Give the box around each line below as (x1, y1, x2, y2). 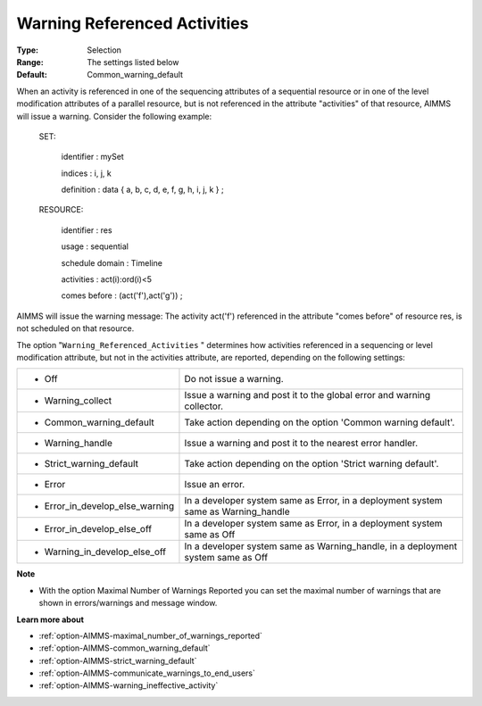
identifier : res (61, 224, 112, 236)
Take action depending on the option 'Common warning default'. (184, 416, 455, 428)
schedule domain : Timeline (61, 257, 162, 268)
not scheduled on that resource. (16, 323, 135, 334)
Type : (16, 45, 39, 55)
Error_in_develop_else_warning (44, 500, 175, 512)
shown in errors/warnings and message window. (38, 598, 218, 609)
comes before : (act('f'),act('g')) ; (61, 290, 183, 301)
